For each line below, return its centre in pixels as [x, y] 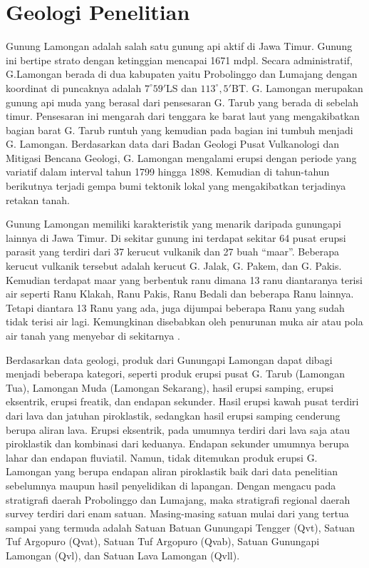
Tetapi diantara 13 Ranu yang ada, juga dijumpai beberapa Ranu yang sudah [175, 307]
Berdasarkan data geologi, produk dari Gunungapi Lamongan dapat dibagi [169, 359]
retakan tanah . [38, 199]
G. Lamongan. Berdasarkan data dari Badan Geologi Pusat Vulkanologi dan [172, 144]
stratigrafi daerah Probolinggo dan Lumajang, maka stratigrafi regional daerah [178, 499]
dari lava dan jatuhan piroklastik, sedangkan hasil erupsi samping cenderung [173, 415]
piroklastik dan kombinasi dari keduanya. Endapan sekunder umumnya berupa [178, 443]
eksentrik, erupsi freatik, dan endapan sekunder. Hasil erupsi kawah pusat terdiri [182, 401]
